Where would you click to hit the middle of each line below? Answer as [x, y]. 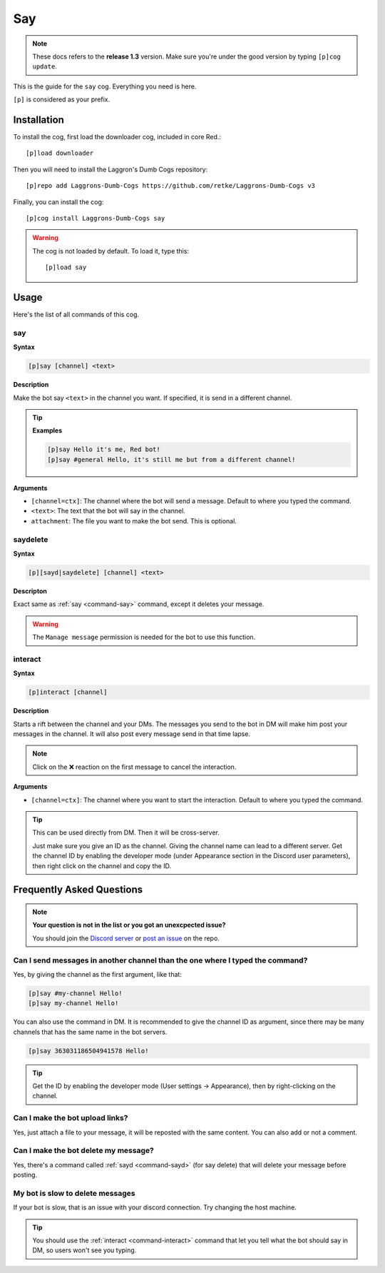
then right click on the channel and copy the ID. [102, 866]
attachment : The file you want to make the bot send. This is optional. [134, 520]
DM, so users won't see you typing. [84, 1250]
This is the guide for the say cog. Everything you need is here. [105, 86]
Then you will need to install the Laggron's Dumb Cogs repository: [111, 169]
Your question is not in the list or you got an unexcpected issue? [129, 925]
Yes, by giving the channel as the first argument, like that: [97, 974]
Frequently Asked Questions [78, 890]
